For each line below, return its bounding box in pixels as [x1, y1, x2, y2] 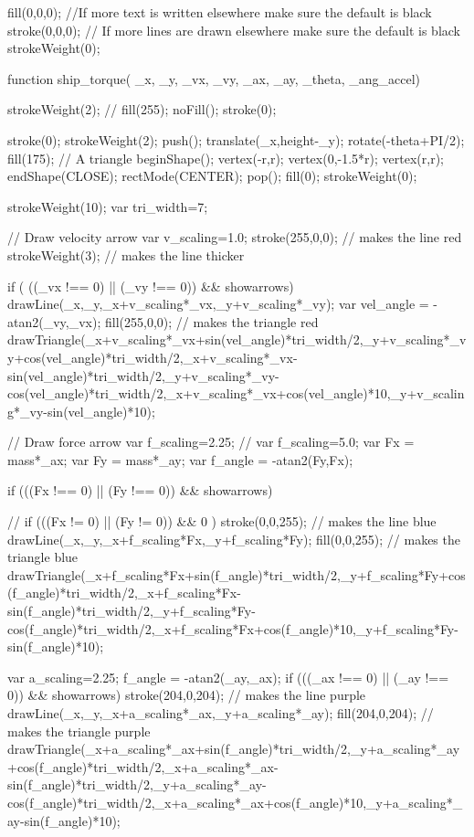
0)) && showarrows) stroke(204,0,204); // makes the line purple [7, 685, 366, 705]
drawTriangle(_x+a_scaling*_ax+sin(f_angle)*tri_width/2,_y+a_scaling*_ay [7, 739, 460, 758]
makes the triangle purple [7, 721, 151, 740]
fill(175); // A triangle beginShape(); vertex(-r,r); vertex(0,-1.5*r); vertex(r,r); [7, 148, 444, 167]
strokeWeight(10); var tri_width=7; [7, 196, 208, 216]
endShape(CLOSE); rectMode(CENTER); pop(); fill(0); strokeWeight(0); [7, 166, 417, 185]
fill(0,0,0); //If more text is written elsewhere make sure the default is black [7, 3, 432, 21]
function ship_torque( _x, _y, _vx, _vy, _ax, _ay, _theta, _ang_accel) [7, 69, 421, 88]
